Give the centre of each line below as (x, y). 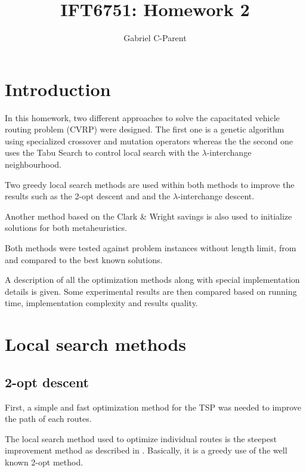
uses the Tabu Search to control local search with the (102, 152)
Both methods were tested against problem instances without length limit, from (151, 248)
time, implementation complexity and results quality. (101, 303)
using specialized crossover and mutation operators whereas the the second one (149, 141)
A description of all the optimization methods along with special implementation (152, 280)
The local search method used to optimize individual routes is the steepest (141, 438)
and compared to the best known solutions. (84, 259)
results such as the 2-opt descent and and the (88, 196)
